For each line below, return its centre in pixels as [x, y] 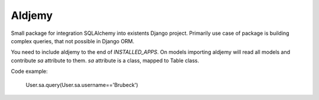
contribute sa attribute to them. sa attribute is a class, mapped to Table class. [105, 60]
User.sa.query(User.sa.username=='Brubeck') [82, 85]
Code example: [30, 72]
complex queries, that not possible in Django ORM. [73, 41]
